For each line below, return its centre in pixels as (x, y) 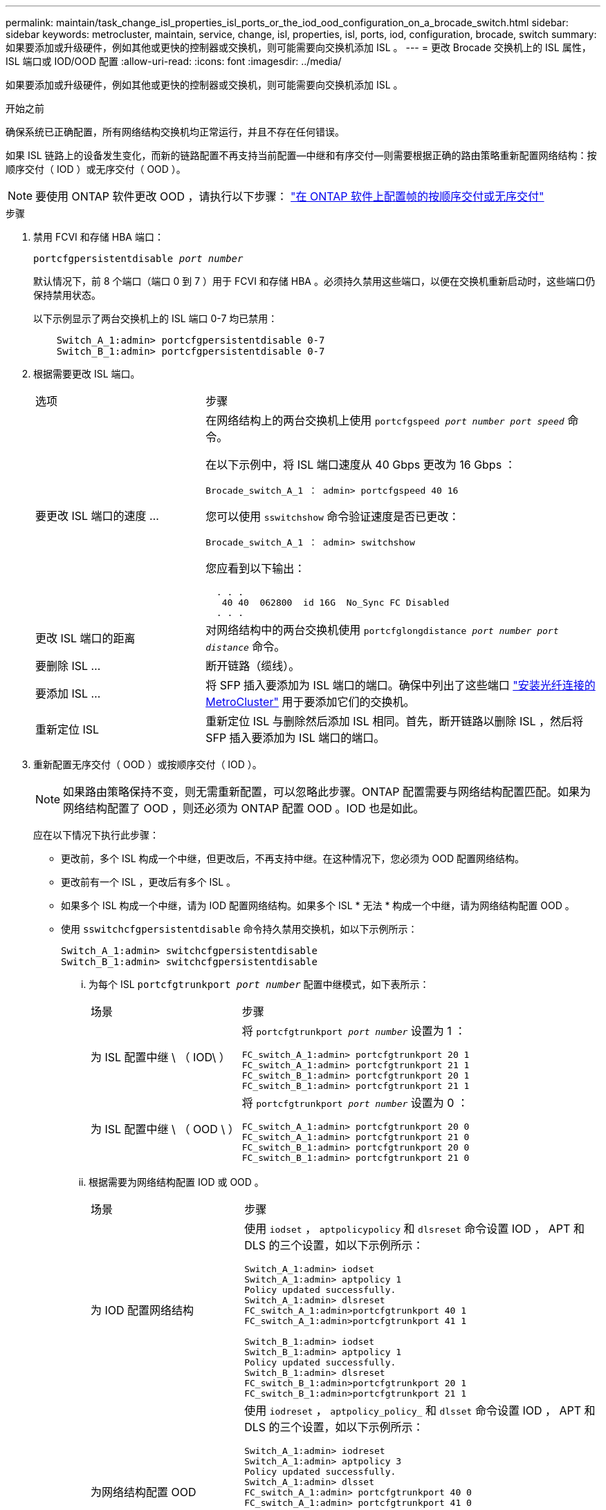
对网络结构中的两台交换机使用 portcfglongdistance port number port (382, 630)
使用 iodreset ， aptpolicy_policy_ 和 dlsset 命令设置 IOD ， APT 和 (420, 1410)
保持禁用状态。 (67, 295)
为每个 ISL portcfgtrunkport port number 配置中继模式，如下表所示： (259, 984)
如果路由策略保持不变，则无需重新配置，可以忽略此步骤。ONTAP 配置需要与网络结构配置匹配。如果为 (327, 792)
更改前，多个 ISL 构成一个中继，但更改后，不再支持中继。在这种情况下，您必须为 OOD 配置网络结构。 (293, 858)
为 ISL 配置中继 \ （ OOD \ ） (165, 1129)
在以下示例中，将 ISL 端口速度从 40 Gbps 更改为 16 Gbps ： (361, 465)
